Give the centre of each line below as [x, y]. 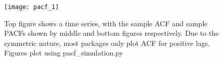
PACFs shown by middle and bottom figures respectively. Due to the [111, 33]
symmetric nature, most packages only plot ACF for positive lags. [107, 43]
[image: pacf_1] [32, 7]
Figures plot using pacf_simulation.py [64, 53]
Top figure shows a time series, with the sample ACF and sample [106, 23]
